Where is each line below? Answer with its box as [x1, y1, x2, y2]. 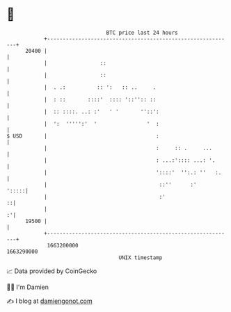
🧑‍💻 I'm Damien [6, 283, 49, 291]
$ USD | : [6, 132, 159, 140]
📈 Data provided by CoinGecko [6, 267, 97, 275]
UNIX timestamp [118, 254, 163, 261]
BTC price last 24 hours [106, 29, 178, 36]
